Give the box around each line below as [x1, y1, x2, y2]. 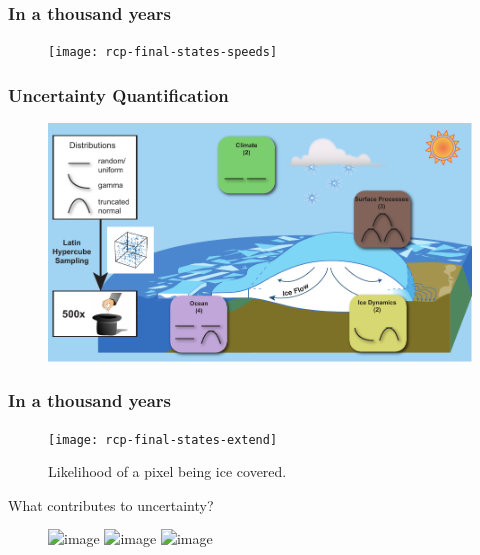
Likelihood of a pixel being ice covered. [48, 461, 287, 482]
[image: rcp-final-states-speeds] [48, 45, 278, 60]
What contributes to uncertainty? [8, 494, 214, 515]
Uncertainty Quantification [8, 82, 229, 107]
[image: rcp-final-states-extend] [48, 432, 278, 447]
